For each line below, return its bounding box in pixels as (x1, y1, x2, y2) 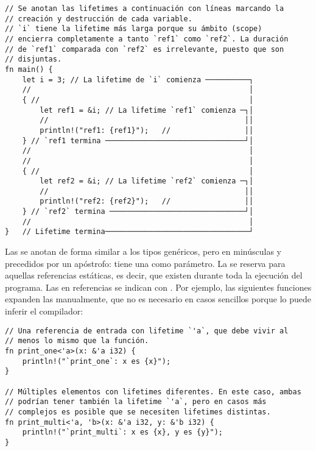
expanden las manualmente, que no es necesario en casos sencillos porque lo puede (5, 293, 312, 305)
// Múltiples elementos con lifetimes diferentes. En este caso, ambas (5, 387, 301, 396)
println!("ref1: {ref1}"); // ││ (40, 126, 254, 135)
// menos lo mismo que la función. (5, 336, 149, 346)
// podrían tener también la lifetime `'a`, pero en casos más (5, 397, 267, 407)
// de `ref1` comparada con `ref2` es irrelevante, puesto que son (5, 44, 284, 54)
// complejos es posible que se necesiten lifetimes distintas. (5, 407, 271, 416)
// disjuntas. (5, 55, 62, 64)
